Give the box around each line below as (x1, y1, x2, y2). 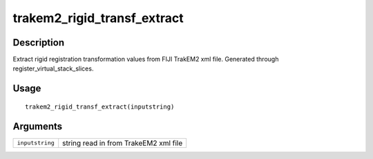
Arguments (12, 120, 63, 132)
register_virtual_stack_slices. (12, 64, 94, 73)
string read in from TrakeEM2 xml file (62, 138, 183, 148)
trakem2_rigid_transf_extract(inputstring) (25, 102, 175, 111)
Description (12, 37, 65, 48)
